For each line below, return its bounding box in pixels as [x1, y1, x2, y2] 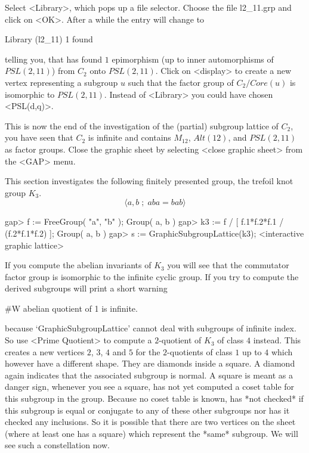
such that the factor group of [128, 76, 234, 88]
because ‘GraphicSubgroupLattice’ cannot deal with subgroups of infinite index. [5, 322, 296, 334]
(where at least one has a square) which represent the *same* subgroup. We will [5, 427, 298, 439]
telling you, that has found [5, 52, 103, 65]
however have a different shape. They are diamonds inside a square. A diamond [5, 357, 295, 370]
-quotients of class [167, 345, 233, 358]
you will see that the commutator [167, 259, 289, 271]
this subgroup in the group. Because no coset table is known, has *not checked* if [5, 392, 304, 405]
